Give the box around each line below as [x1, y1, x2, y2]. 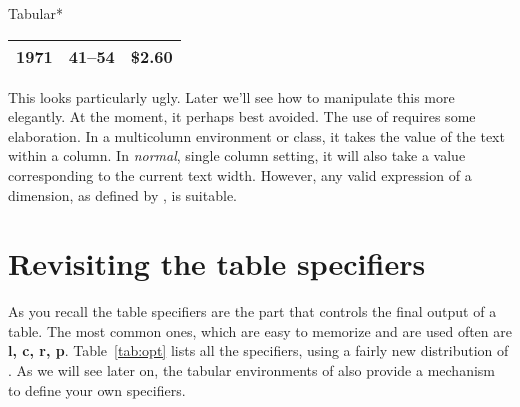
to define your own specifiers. [8, 379, 186, 400]
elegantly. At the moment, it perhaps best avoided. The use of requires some [8, 106, 476, 127]
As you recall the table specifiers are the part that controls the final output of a [8, 301, 497, 322]
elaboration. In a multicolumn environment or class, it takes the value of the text [8, 125, 505, 146]
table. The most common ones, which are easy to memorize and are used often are [8, 320, 512, 341]
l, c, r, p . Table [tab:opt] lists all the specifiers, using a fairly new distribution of [8, 340, 509, 361]
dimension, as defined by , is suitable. [8, 184, 237, 205]
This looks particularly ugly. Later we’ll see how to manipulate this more [8, 86, 455, 107]
